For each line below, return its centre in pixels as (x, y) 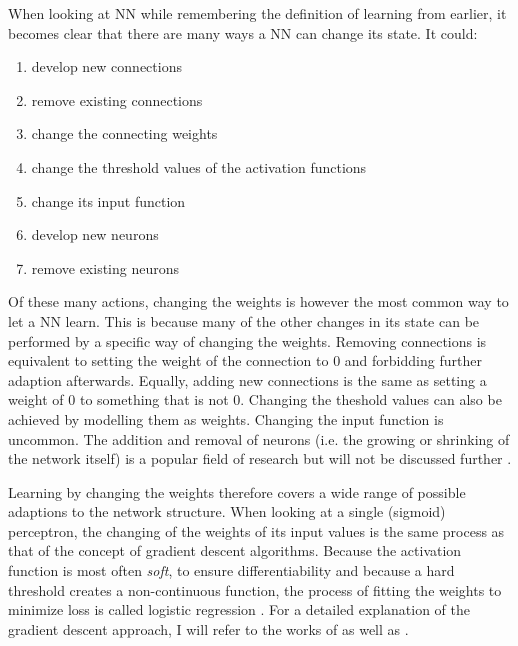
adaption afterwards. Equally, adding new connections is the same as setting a (247, 379)
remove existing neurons (105, 267)
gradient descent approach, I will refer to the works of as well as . (208, 628)
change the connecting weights (124, 133)
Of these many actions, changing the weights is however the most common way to (258, 301)
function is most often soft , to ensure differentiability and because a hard (231, 570)
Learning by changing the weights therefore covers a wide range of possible (237, 491)
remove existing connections (117, 99)
